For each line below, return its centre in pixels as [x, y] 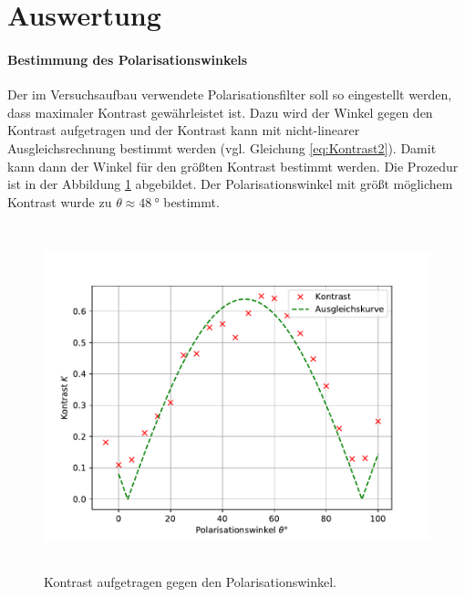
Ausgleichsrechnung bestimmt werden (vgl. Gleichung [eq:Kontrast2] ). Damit [222, 147]
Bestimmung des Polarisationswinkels [128, 59]
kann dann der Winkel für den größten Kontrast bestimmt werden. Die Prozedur [233, 166]
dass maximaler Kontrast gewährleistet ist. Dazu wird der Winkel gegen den [220, 112]
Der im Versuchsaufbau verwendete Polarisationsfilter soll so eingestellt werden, [230, 94]
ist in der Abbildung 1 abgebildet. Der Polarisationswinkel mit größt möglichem [230, 184]
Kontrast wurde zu [60, 201]
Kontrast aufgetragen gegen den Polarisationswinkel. [191, 581]
